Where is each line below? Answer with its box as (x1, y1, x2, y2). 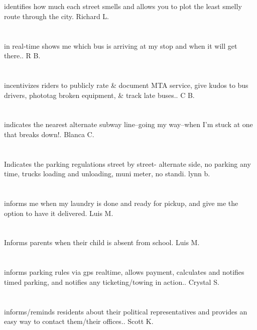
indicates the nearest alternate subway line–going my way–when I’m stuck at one (4, 119, 253, 130)
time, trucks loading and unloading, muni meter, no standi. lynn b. (4, 168, 210, 179)
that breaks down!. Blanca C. (4, 129, 94, 139)
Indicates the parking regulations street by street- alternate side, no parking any (4, 158, 251, 169)
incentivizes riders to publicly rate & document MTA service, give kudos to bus (4, 79, 248, 90)
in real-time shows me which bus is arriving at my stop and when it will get (4, 40, 237, 51)
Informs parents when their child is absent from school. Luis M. (4, 237, 200, 248)
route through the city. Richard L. (4, 11, 109, 21)
